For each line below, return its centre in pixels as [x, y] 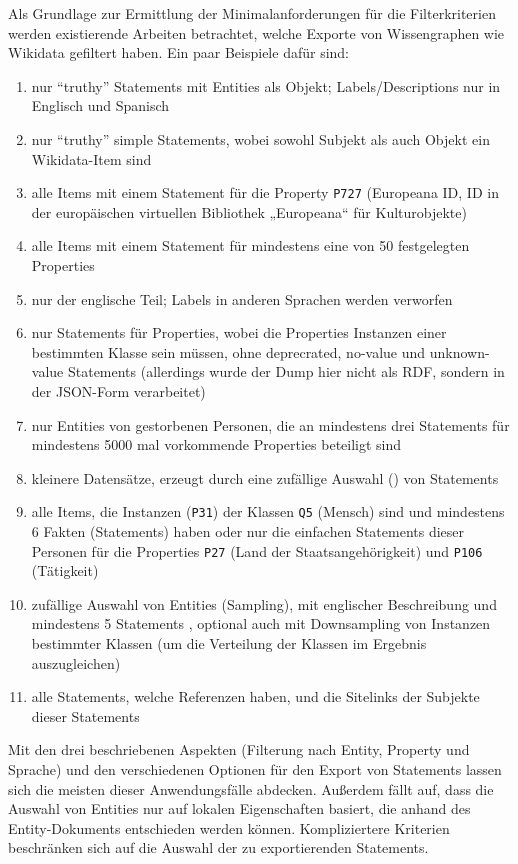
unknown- [459, 351]
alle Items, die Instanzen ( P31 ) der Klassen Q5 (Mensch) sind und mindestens [268, 511]
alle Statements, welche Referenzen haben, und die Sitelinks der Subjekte [255, 696]
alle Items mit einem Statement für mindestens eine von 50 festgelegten [250, 245]
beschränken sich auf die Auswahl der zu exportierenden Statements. [218, 847]
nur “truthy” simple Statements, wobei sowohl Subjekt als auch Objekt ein [260, 138]
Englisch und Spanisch [100, 105]
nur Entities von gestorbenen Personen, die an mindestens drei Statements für [270, 424]
